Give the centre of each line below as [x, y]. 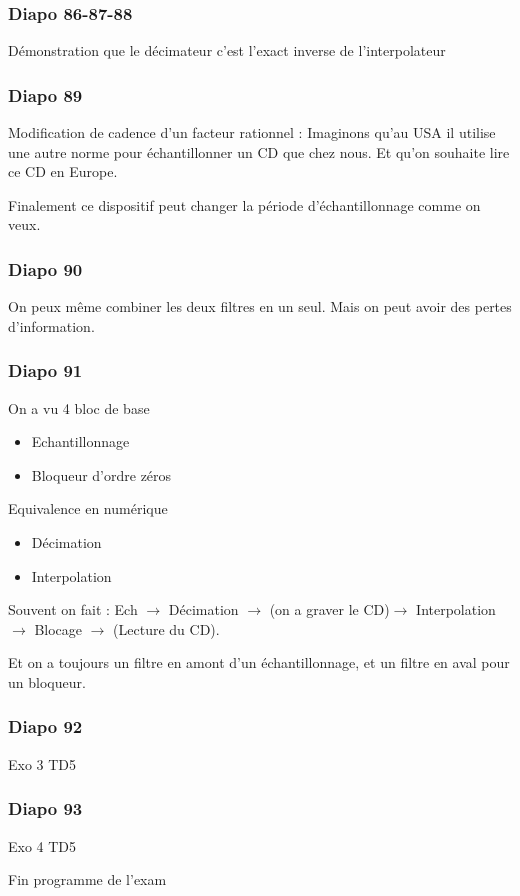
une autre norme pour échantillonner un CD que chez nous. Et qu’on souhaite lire [259, 151]
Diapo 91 [45, 370]
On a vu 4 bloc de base [79, 407]
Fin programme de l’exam [87, 879]
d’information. [51, 325]
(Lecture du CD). [166, 628]
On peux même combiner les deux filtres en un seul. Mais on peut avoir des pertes [260, 306]
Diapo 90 [45, 268]
